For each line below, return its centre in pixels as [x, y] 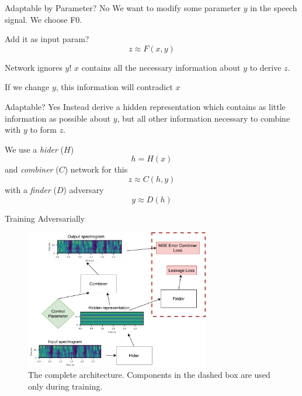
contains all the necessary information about [161, 67]
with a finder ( [31, 189]
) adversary [84, 189]
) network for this [96, 169]
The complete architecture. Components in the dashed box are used [149, 375]
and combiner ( [32, 169]
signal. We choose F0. [44, 19]
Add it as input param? [47, 39]
